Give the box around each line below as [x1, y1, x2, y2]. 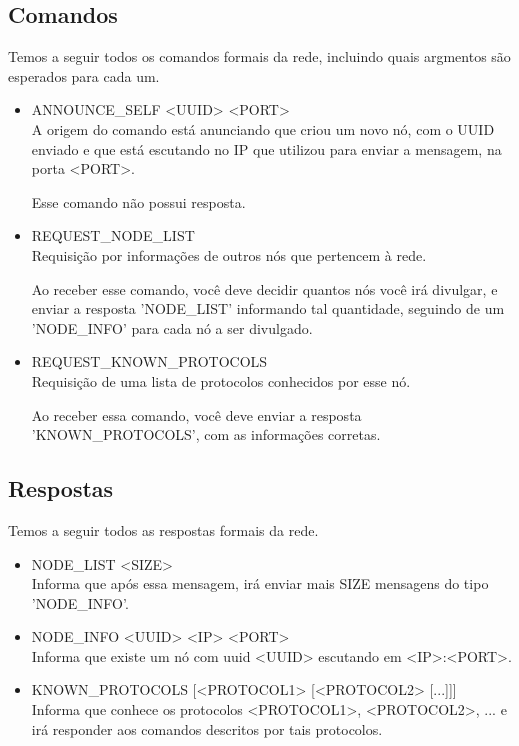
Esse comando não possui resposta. [31, 191, 246, 212]
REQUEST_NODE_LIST [31, 225, 195, 246]
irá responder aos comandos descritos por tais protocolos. [31, 718, 383, 739]
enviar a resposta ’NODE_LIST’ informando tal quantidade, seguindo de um [31, 298, 505, 319]
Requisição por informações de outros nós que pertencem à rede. [31, 244, 427, 265]
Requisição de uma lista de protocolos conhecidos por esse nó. [31, 370, 411, 391]
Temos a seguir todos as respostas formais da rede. [8, 519, 319, 540]
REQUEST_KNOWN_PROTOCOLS [31, 351, 268, 372]
